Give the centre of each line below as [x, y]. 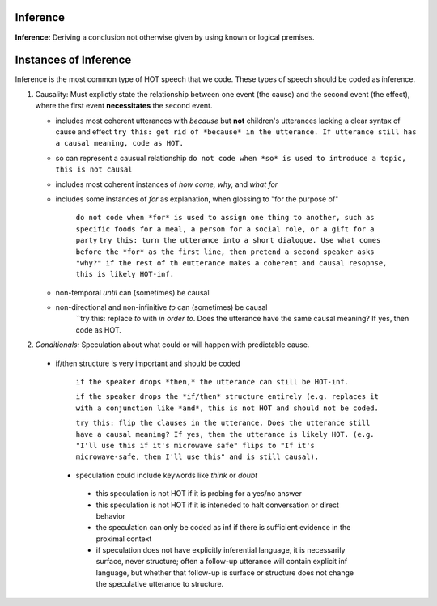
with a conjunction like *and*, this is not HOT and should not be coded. [227, 408]
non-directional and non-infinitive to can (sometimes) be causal [161, 307]
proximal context [124, 539]
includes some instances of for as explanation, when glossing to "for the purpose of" [197, 199]
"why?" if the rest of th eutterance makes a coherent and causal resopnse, [231, 263]
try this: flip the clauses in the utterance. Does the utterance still [223, 423]
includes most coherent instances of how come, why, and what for [167, 184]
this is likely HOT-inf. [125, 274]
